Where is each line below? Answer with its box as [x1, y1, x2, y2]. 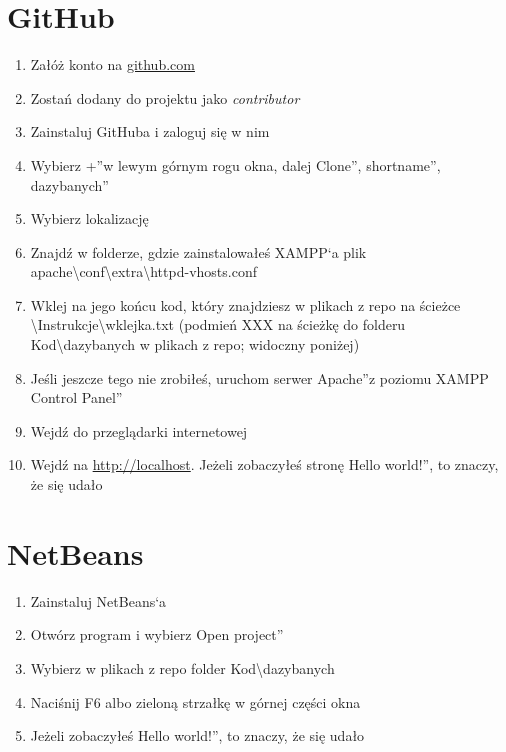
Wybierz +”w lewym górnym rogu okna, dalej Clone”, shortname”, [30, 154, 441, 175]
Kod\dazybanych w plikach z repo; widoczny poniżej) [30, 334, 360, 355]
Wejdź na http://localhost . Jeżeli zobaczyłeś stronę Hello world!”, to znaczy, [30, 454, 499, 475]
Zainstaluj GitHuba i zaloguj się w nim [30, 121, 270, 142]
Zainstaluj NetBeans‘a [30, 590, 167, 611]
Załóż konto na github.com [30, 54, 195, 75]
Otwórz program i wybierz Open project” [30, 624, 284, 645]
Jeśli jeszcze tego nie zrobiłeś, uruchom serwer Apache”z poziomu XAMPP [30, 367, 489, 388]
